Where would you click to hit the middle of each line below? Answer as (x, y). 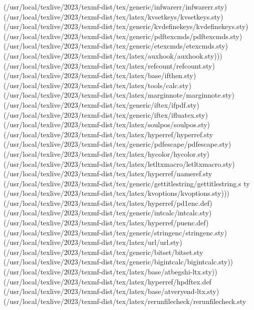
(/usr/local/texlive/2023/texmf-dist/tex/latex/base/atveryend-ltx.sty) (111, 291)
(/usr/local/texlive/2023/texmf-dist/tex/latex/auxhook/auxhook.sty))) (113, 55)
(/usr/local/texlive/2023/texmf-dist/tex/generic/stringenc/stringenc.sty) (115, 232)
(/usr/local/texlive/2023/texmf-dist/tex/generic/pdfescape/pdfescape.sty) (117, 144)
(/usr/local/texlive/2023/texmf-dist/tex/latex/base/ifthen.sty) (100, 75)
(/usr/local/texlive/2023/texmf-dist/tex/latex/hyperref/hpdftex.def (107, 281)
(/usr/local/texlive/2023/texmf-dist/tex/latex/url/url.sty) (93, 242)
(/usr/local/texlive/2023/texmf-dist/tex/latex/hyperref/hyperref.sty (108, 134)
